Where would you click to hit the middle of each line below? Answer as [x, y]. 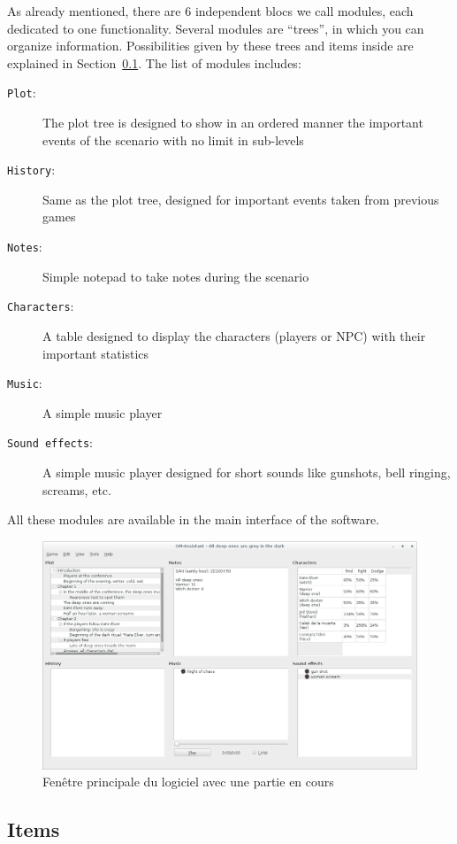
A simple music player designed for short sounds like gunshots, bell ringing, [247, 472]
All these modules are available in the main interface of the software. [194, 519]
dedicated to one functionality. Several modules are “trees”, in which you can [216, 28]
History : [31, 170]
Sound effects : [50, 442]
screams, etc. [77, 489]
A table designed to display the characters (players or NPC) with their [234, 335]
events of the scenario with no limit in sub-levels [173, 139]
